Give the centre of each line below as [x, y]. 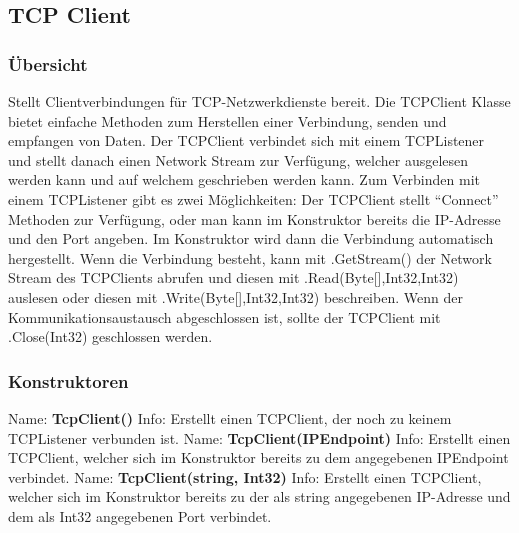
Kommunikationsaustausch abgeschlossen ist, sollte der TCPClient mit [224, 316]
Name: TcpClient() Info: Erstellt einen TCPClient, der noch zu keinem [230, 417]
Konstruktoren [68, 380]
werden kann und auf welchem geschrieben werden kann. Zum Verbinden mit [244, 179]
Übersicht [48, 63]
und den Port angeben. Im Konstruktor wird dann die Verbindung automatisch [251, 238]
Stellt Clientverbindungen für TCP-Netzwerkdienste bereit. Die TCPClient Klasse [259, 101]
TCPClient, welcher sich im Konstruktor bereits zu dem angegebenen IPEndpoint [258, 457]
